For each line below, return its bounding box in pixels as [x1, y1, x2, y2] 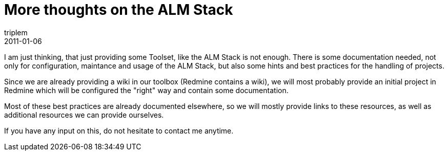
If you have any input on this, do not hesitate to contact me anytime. [4, 126, 234, 135]
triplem [4, 28, 28, 37]
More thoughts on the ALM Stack [4, 1, 233, 18]
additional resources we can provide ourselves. [4, 110, 164, 119]
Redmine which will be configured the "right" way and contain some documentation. [4, 85, 289, 95]
